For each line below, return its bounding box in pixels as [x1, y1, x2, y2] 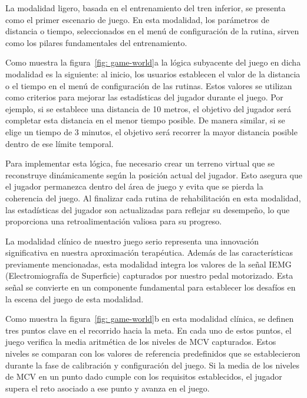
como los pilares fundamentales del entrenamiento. [5, 36, 187, 48]
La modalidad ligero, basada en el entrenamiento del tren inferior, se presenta [5, 2, 286, 14]
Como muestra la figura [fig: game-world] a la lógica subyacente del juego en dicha [5, 56, 301, 68]
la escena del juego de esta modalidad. [5, 292, 144, 305]
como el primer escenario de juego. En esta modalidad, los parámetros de [5, 13, 269, 25]
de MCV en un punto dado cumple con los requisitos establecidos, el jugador [5, 370, 282, 383]
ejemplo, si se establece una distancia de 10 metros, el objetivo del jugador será [5, 102, 292, 115]
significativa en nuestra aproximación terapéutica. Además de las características [5, 246, 293, 259]
